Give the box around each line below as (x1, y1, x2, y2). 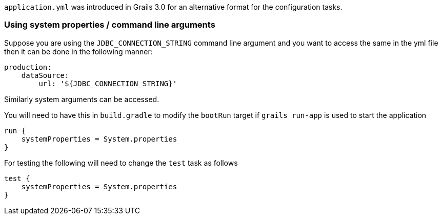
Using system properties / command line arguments (4, 19, 215, 30)
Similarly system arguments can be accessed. (4, 94, 159, 104)
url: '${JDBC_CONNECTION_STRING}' (38, 79, 177, 88)
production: (4, 63, 52, 71)
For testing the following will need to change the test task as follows (4, 158, 238, 167)
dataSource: (21, 71, 69, 79)
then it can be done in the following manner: (4, 47, 153, 56)
